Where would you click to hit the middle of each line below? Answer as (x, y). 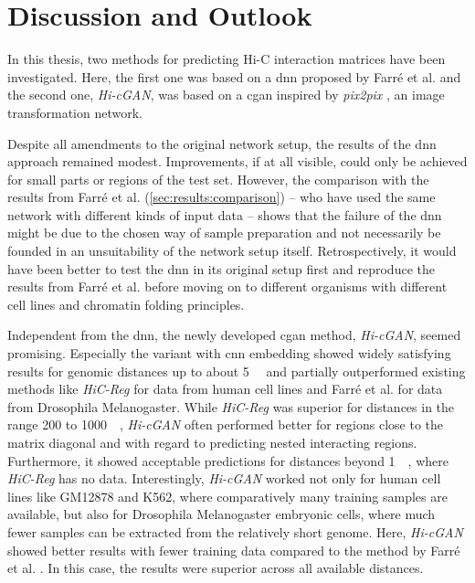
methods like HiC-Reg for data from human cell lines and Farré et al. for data (225, 389)
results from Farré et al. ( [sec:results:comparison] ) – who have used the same (222, 197)
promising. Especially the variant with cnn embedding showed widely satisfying (229, 353)
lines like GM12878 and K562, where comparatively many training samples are (227, 496)
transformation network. (75, 112)
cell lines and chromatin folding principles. (126, 304)
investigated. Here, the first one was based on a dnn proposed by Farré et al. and (234, 76)
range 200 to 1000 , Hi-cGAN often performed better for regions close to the (226, 424)
